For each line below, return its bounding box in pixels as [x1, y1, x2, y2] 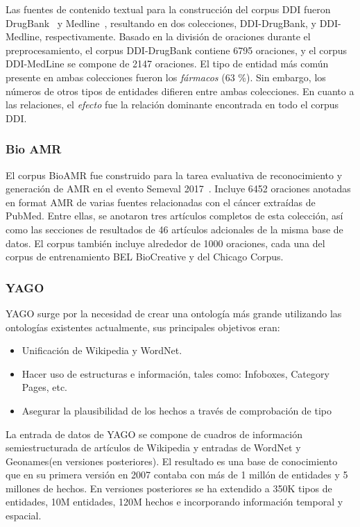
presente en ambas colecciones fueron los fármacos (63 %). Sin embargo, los [6, 69, 326, 84]
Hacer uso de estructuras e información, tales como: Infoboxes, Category [22, 366, 329, 380]
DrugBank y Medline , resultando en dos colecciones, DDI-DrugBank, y [6, 15, 316, 30]
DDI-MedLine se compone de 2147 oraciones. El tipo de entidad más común [6, 56, 329, 71]
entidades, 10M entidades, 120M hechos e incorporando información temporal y [6, 494, 343, 509]
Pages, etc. [22, 380, 67, 394]
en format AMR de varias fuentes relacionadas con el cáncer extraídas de [6, 194, 316, 209]
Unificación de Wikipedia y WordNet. [22, 343, 182, 358]
